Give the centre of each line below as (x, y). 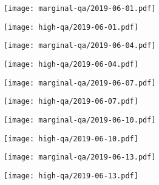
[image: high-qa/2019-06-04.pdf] (71, 64)
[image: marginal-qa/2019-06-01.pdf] (80, 8)
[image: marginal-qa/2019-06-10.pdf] (80, 120)
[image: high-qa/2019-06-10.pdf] (71, 139)
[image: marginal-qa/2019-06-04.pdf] (80, 46)
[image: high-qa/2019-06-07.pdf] (71, 102)
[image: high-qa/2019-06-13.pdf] (71, 176)
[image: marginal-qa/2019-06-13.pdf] (80, 157)
